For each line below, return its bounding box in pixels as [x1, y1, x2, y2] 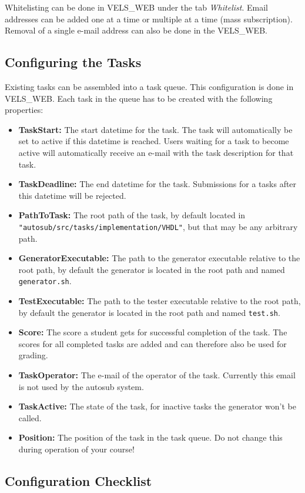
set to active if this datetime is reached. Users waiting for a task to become [18, 135, 289, 147]
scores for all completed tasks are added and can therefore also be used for [18, 337, 287, 349]
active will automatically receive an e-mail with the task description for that [18, 146, 294, 158]
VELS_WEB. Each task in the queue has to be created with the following [5, 92, 273, 104]
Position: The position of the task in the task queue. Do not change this [18, 431, 283, 444]
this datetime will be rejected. [18, 189, 126, 201]
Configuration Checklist [5, 472, 152, 489]
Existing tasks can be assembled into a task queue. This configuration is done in [5, 80, 294, 92]
